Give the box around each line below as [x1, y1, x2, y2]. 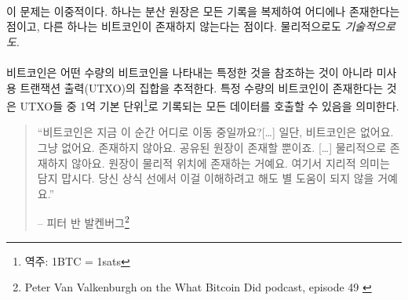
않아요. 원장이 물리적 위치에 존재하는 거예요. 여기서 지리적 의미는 [71, 154, 390, 171]
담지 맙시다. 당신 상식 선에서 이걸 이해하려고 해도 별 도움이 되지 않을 [37, 170, 374, 186]
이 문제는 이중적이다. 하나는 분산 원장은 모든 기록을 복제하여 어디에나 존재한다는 [6, 2, 400, 19]
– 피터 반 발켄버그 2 [37, 212, 129, 231]
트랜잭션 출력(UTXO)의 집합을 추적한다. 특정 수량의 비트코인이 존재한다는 [20, 79, 384, 96]
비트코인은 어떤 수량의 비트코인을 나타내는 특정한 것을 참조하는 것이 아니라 [6, 63, 373, 80]
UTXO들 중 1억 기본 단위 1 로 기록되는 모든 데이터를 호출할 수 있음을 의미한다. [20, 96, 399, 114]
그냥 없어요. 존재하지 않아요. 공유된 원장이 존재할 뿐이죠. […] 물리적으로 [37, 139, 387, 155]
